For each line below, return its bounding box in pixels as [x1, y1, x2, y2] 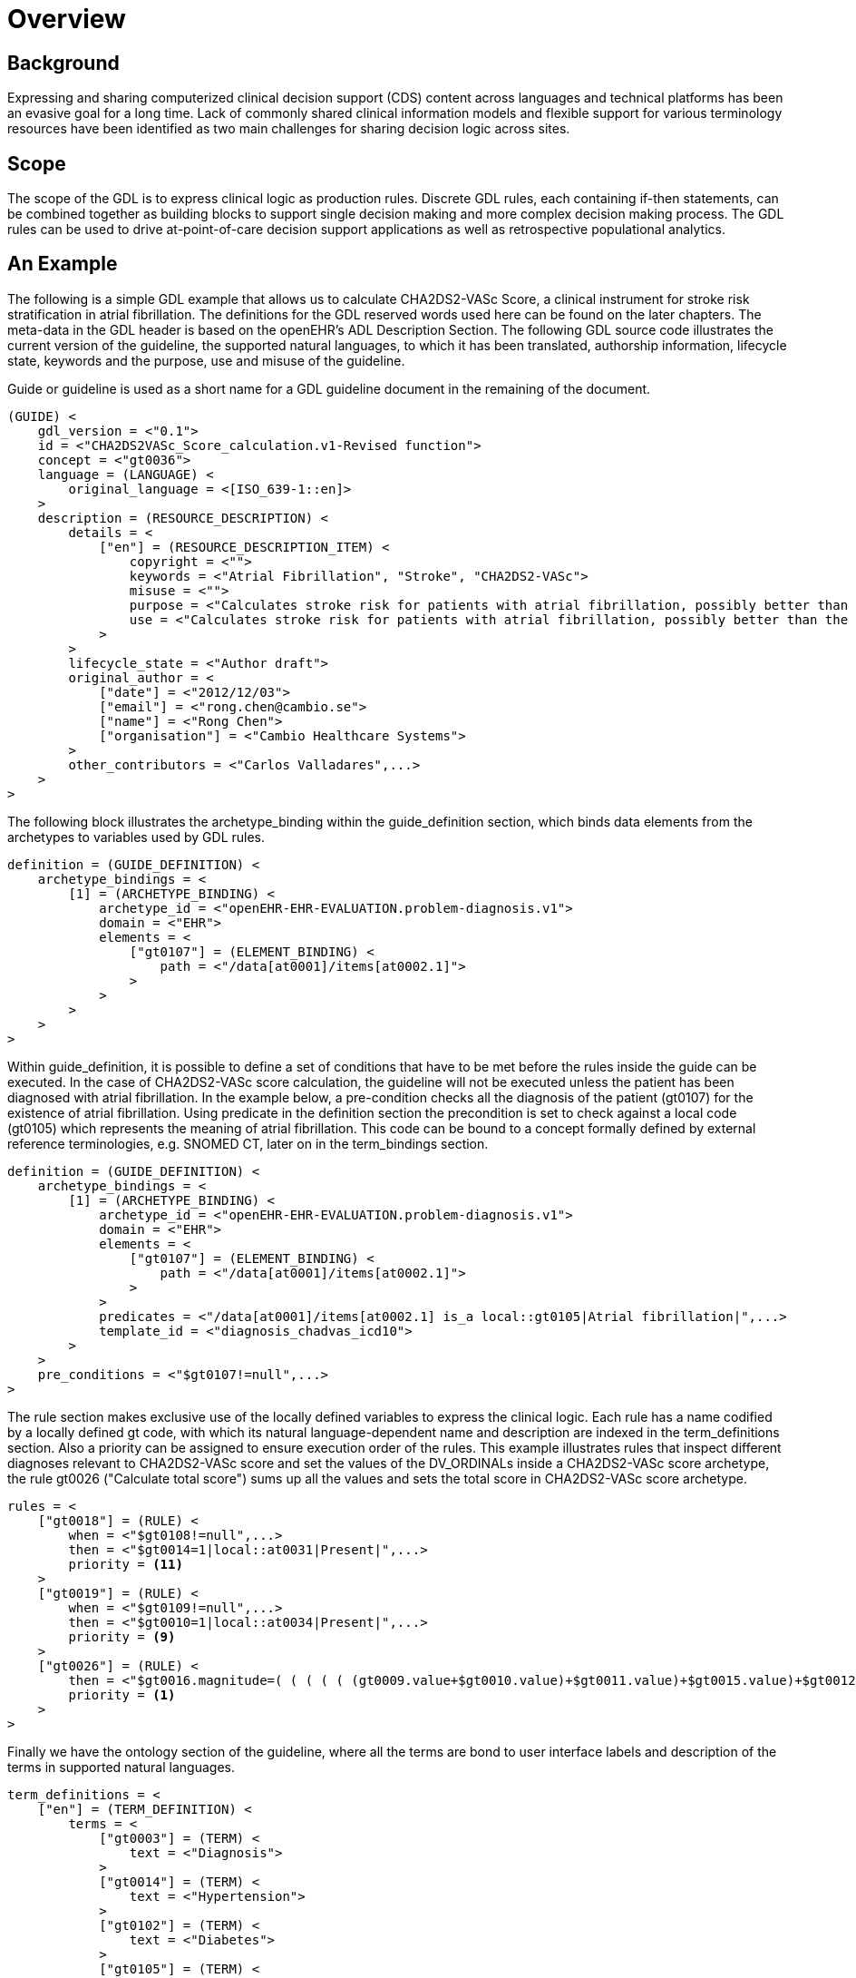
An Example [7, 252, 118, 276]
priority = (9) [68, 1629, 176, 1644]
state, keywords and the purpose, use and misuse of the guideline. [7, 352, 405, 368]
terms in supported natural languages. [7, 1758, 235, 1775]
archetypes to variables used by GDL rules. [7, 828, 266, 845]
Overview [7, 4, 126, 34]
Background [7, 51, 120, 74]
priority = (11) [68, 1556, 183, 1572]
